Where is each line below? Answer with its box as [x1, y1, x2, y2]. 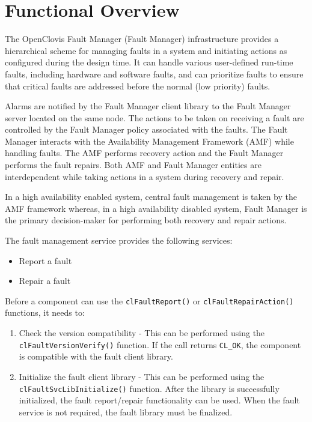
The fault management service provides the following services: [5, 234, 233, 247]
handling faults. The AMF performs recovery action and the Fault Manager [5, 146, 284, 159]
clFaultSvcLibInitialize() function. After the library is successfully [19, 382, 280, 394]
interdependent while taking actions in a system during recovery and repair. [5, 170, 284, 182]
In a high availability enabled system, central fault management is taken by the [5, 190, 297, 203]
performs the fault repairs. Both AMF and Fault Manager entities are [5, 158, 262, 171]
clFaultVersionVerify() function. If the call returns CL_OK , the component [19, 338, 301, 351]
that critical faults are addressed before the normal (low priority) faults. [5, 79, 271, 92]
